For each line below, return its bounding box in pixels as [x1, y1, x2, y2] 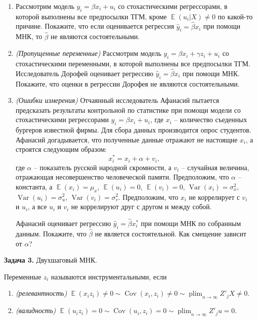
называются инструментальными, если [51, 271, 167, 281]
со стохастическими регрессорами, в [118, 1, 228, 11]
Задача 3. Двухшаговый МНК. [4, 255, 97, 265]
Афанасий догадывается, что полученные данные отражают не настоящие [15, 134, 238, 144]
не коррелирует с [189, 191, 240, 202]
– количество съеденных [174, 114, 247, 125]
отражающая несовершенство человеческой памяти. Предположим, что [15, 172, 229, 182]
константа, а [15, 181, 52, 191]
